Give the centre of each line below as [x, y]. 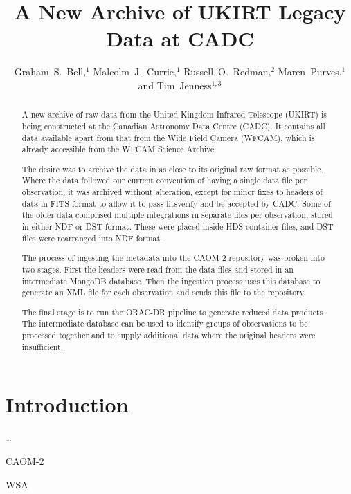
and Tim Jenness [175, 85]
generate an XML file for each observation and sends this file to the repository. [164, 292]
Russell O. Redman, [227, 72]
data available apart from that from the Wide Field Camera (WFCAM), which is [168, 137]
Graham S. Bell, [50, 72]
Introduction [67, 404]
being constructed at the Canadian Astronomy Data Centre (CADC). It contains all [173, 126]
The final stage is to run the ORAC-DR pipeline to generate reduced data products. [173, 312]
